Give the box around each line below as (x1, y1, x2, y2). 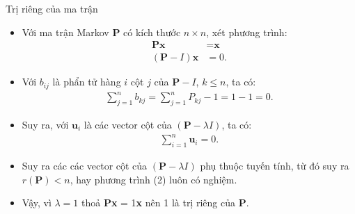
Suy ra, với (22, 117, 69, 132)
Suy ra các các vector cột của (22, 158, 148, 172)
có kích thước (123, 24, 181, 39)
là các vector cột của (84, 117, 172, 132)
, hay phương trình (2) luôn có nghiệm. (70, 172, 237, 186)
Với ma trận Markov (22, 24, 109, 39)
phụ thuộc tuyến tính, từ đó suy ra (200, 158, 349, 172)
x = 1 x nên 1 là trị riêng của (111, 195, 235, 210)
